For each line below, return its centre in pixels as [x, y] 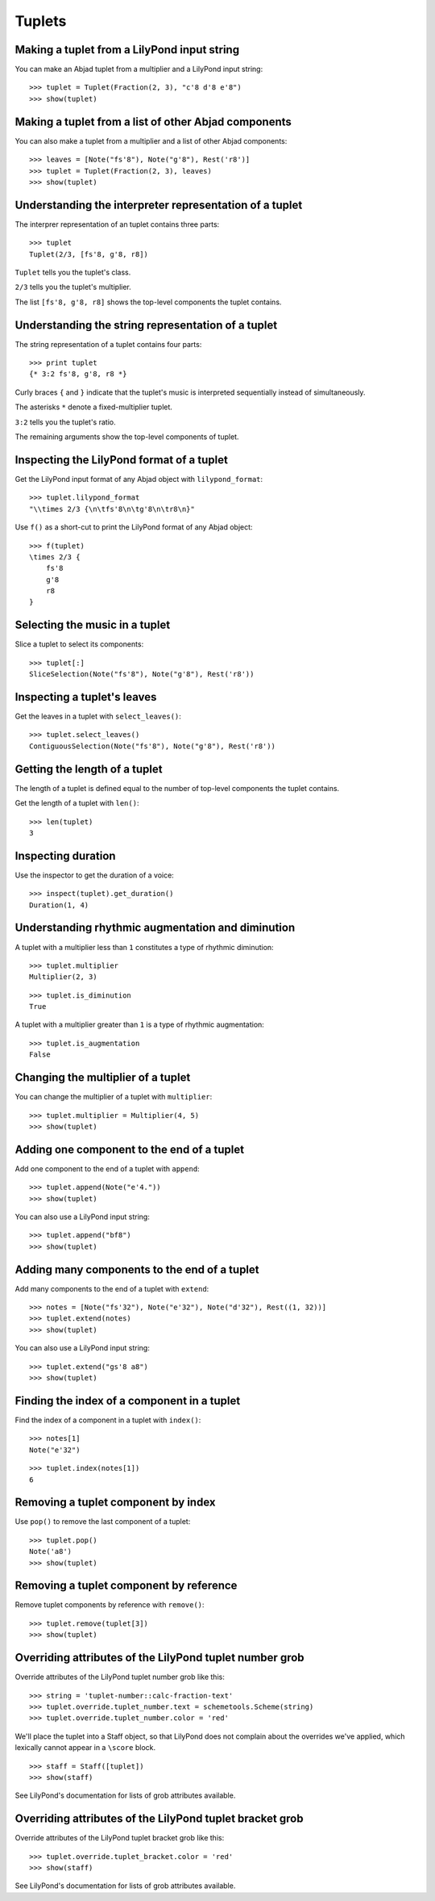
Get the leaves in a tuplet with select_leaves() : [98, 716]
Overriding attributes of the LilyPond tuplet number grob [160, 1658]
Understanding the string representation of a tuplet [146, 325]
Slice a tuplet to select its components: [79, 644]
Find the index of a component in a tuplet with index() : [108, 1420]
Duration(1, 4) [59, 905]
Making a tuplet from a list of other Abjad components [153, 121]
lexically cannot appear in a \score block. [85, 1748]
